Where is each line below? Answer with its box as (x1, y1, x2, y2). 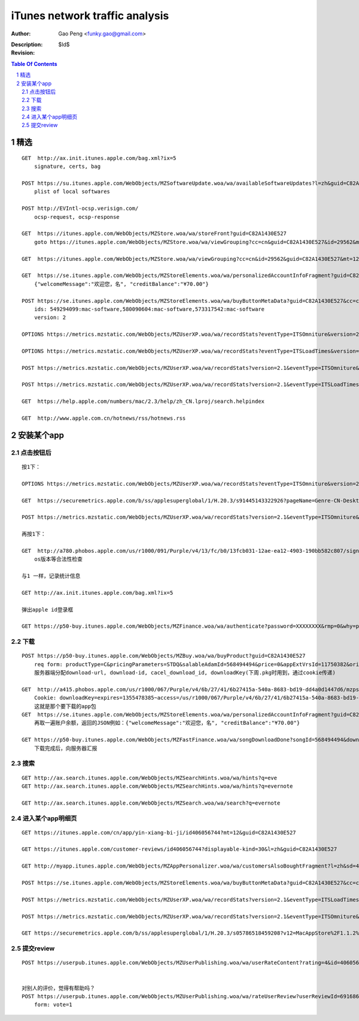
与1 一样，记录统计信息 (22, 573, 81, 580)
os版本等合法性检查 (34, 556, 83, 563)
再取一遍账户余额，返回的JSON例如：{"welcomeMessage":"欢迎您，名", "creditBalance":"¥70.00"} (34, 719, 300, 727)
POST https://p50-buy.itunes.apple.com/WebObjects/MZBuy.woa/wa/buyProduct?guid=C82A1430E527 (22, 652, 306, 659)
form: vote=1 (34, 1001, 72, 1008)
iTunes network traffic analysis (11, 9, 169, 22)
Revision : (11, 49, 35, 56)
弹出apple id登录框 (22, 606, 74, 613)
